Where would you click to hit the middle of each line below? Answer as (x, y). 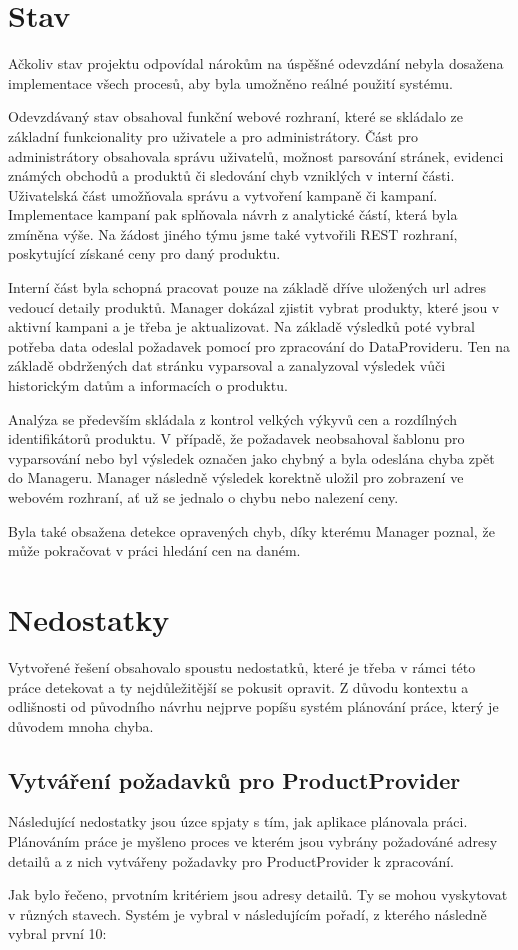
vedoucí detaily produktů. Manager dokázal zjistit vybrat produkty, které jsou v (254, 306)
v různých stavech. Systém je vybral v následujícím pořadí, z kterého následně (247, 913)
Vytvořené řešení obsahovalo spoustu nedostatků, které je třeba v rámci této (242, 666)
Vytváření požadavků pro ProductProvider (234, 779)
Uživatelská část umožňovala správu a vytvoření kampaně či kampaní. (223, 194)
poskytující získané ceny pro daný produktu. (144, 253)
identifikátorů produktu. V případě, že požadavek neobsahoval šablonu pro (236, 438)
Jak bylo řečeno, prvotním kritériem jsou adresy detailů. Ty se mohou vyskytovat (258, 894)
